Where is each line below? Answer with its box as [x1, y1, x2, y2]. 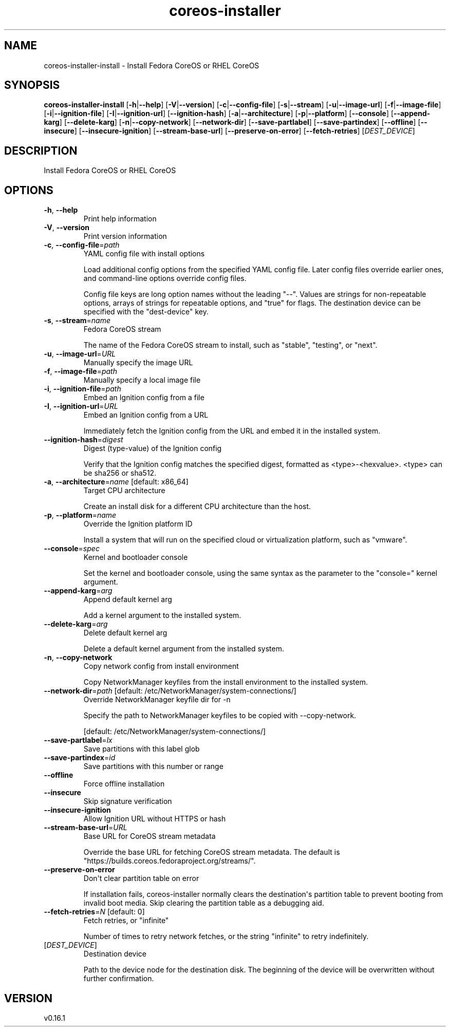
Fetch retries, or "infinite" [83, 916, 169, 925]
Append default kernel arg [83, 595, 172, 604]
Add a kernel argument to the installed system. [83, 611, 241, 620]
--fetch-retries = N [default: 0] [44, 907, 145, 916]
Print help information [83, 214, 157, 223]
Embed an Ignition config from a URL [83, 410, 209, 420]
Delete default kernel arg [83, 628, 167, 638]
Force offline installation [83, 779, 165, 789]
